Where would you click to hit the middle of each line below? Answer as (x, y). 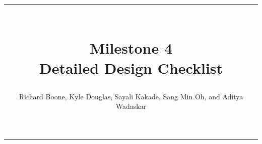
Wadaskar (131, 106)
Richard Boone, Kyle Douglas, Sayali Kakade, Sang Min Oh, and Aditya (131, 96)
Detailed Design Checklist (131, 67)
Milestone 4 (131, 48)
